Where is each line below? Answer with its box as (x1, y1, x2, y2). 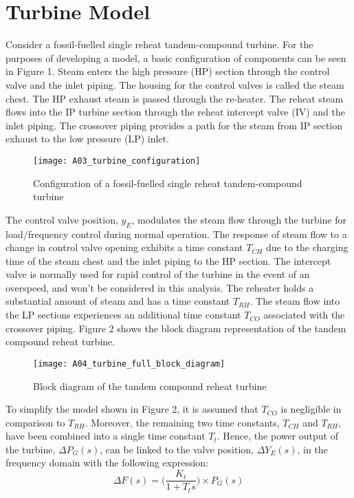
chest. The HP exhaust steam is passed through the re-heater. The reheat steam (5, 91, 344, 105)
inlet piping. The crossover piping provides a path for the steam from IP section (5, 118, 342, 132)
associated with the (263, 307, 345, 322)
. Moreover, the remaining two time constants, (85, 415, 280, 429)
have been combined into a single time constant (5, 429, 206, 443)
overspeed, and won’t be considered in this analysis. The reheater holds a (5, 280, 314, 294)
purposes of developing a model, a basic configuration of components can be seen (5, 50, 346, 65)
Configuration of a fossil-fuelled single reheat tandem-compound (33, 175, 302, 190)
